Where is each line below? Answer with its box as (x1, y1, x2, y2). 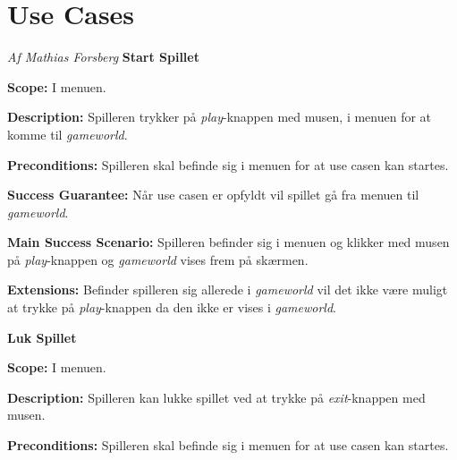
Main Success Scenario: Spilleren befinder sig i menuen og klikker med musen (7, 233, 450, 251)
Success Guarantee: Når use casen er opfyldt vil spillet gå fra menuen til (7, 185, 419, 204)
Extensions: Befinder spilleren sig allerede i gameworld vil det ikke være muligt (7, 280, 448, 299)
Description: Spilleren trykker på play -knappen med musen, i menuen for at (7, 107, 432, 126)
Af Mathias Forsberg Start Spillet (7, 47, 199, 66)
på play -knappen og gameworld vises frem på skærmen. (7, 250, 309, 268)
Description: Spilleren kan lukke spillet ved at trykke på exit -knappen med (7, 388, 426, 406)
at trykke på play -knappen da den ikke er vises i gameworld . (7, 298, 336, 317)
